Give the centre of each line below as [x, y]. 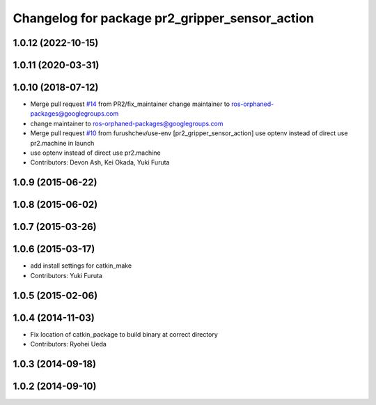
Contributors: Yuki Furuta [66, 275]
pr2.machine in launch [62, 143]
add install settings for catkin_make [81, 266]
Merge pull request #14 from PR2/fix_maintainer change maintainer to [130, 104]
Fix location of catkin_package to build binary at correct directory [124, 334]
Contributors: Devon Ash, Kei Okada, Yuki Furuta [100, 162]
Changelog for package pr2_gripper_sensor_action [164, 18]
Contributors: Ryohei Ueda [69, 344]
